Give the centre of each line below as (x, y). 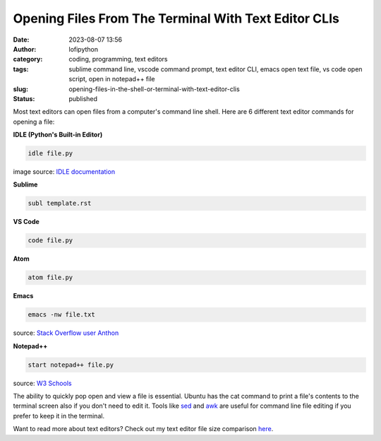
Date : (21, 40)
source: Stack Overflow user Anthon (66, 333)
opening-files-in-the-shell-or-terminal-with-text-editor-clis (154, 89)
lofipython (84, 49)
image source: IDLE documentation (64, 172)
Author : (25, 49)
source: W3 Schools (42, 383)
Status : (24, 98)
